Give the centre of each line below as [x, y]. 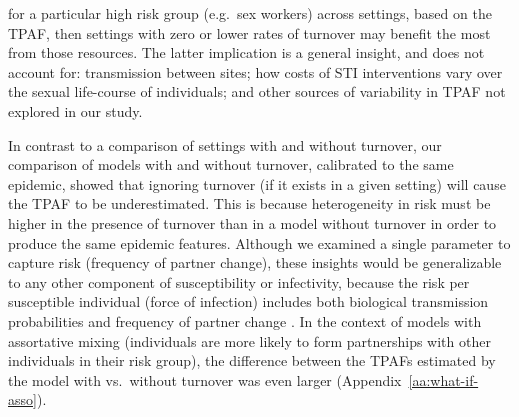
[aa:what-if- [443, 379]
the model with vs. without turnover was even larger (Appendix [205, 379]
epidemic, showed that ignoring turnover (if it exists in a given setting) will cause [257, 183]
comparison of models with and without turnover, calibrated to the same [231, 164]
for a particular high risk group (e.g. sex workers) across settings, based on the [250, 13]
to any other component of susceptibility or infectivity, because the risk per [239, 281]
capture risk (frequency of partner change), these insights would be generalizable [255, 262]
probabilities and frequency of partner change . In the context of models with [245, 320]
